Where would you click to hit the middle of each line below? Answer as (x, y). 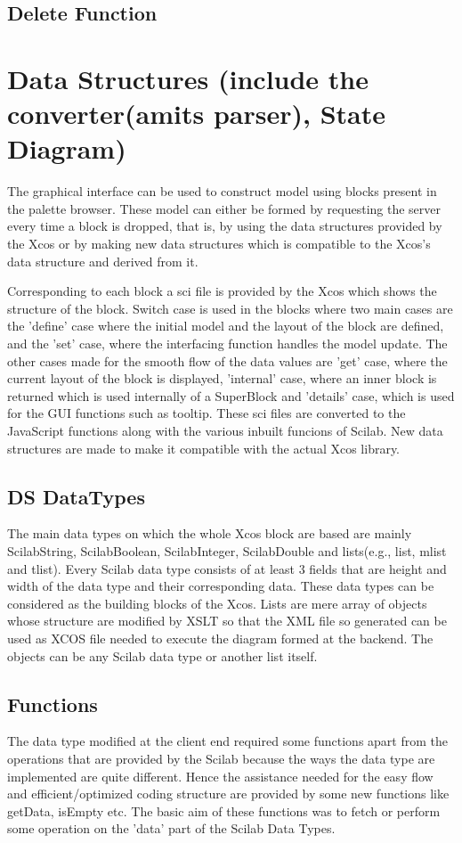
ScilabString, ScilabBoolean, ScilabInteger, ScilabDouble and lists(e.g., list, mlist (227, 550)
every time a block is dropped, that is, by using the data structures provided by (225, 226)
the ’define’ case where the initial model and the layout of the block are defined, (226, 326)
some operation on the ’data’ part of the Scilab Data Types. (171, 828)
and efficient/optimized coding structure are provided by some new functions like (228, 794)
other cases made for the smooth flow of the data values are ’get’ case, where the (227, 360)
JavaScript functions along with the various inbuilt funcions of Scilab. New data (225, 430)
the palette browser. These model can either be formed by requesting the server (224, 208)
